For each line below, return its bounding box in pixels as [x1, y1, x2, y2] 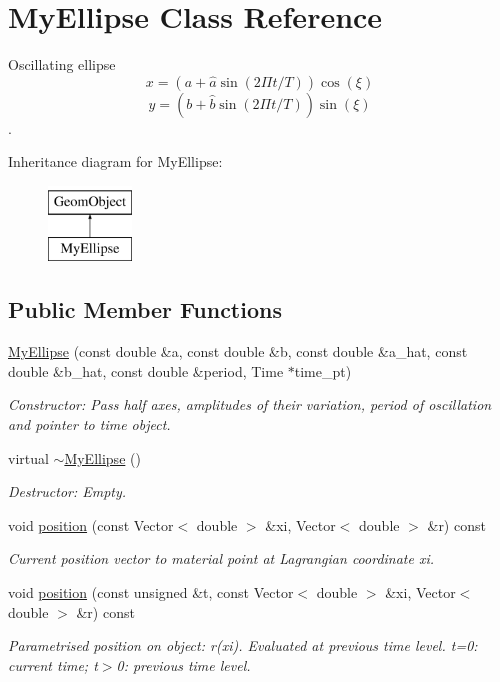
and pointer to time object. [8, 414, 171, 435]
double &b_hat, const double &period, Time [8, 360, 284, 381]
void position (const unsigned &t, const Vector [8, 582, 294, 603]
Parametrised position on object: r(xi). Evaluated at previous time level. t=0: [8, 635, 478, 656]
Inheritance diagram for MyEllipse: [8, 151, 223, 172]
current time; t [8, 654, 98, 675]
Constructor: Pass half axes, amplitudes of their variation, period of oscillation [8, 394, 492, 415]
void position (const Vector [8, 514, 174, 535]
